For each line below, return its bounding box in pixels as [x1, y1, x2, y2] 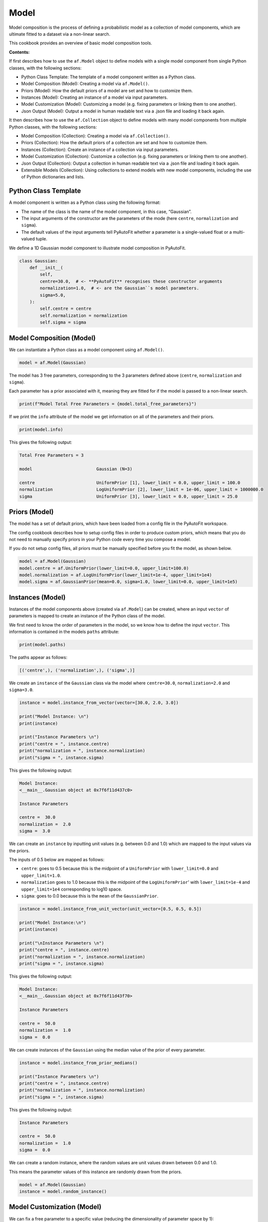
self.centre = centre [39, 306, 92, 311]
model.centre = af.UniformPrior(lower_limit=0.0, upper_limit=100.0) [19, 565, 189, 571]
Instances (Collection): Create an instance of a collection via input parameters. [21, 147, 179, 153]
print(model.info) [19, 427, 63, 433]
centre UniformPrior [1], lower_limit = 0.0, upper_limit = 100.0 [19, 480, 241, 485]
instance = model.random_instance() [19, 1189, 107, 1194]
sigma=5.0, [39, 292, 66, 298]
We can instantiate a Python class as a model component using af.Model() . [9, 347, 164, 352]
